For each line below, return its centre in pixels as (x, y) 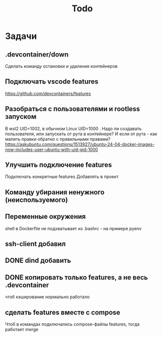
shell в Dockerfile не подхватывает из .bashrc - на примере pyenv (73, 228)
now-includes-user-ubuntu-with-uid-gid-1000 (52, 149)
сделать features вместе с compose (63, 312)
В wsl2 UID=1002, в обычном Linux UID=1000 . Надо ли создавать (73, 128)
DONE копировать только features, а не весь (77, 277)
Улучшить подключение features (58, 165)
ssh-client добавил (35, 244)
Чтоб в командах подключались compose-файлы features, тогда (72, 324)
